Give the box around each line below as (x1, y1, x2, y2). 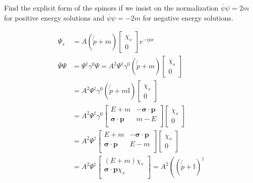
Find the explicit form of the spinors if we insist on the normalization (4, 3, 219, 13)
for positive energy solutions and (4, 12, 105, 23)
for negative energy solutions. (143, 12, 233, 23)
